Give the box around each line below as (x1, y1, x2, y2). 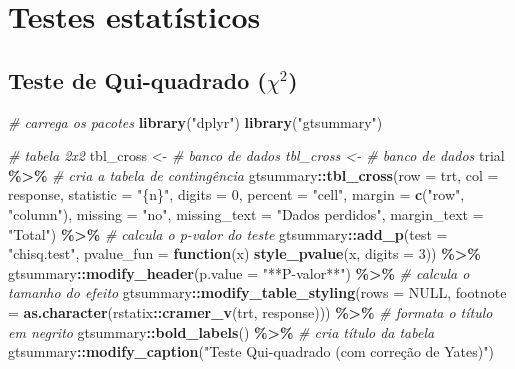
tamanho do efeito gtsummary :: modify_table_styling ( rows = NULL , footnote (8, 282, 507, 303)
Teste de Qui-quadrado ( (8, 64, 267, 95)
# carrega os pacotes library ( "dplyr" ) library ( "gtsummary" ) (8, 111, 383, 132)
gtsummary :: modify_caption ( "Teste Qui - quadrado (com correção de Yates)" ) (8, 341, 494, 362)
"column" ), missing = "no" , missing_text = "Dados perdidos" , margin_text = (8, 203, 484, 224)
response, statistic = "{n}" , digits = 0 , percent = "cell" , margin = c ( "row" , (8, 184, 465, 205)
